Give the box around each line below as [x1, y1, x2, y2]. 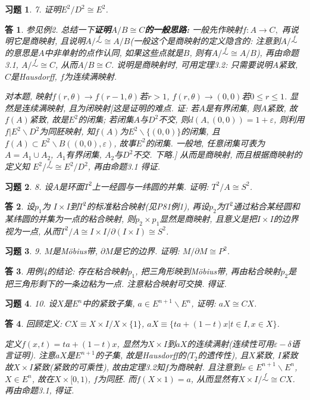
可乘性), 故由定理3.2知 [78, 360, 165, 373]
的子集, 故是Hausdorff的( [95, 349, 190, 361]
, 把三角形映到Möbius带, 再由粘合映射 [135, 264, 281, 277]
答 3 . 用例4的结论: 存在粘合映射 [5, 264, 128, 277]
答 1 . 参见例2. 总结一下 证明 [5, 23, 111, 35]
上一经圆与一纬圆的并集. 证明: [92, 180, 209, 192]
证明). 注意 [12, 349, 56, 361]
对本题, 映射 [5, 90, 52, 102]
